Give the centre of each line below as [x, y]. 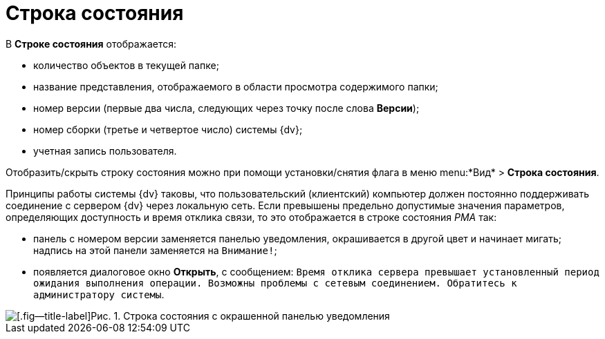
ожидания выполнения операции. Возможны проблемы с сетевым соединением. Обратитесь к [275, 283]
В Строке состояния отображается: [91, 43]
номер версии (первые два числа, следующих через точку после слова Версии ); [226, 108]
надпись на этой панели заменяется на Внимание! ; [155, 250]
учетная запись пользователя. [105, 151]
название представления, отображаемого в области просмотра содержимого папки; [236, 86]
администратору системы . [99, 294]
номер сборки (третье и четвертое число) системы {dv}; [168, 129]
